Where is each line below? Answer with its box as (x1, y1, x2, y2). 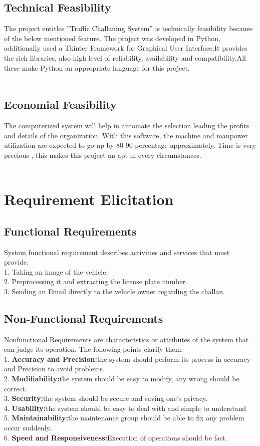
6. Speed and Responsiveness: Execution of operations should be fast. (4, 432, 227, 442)
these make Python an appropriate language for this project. (4, 62, 190, 73)
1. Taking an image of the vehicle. (4, 266, 108, 277)
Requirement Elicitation (4, 189, 174, 209)
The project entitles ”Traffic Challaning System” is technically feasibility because (4, 23, 253, 34)
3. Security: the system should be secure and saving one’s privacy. (4, 393, 208, 403)
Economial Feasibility (4, 97, 117, 112)
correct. (4, 383, 27, 393)
